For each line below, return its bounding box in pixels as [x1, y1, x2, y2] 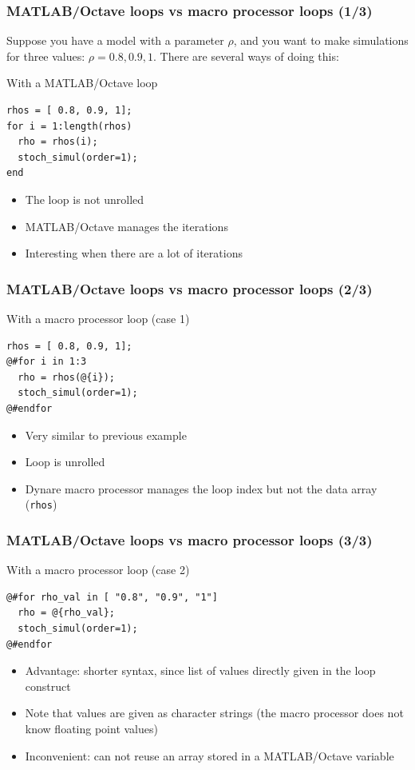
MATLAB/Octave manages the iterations [25, 217, 228, 234]
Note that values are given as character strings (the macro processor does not [25, 704, 404, 721]
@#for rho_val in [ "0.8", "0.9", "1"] [6, 591, 218, 603]
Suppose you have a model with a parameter [6, 32, 224, 49]
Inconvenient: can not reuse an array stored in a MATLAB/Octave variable [25, 747, 394, 764]
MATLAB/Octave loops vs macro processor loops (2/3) [6, 278, 373, 298]
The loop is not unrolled [25, 190, 144, 207]
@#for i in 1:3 [6, 356, 87, 368]
